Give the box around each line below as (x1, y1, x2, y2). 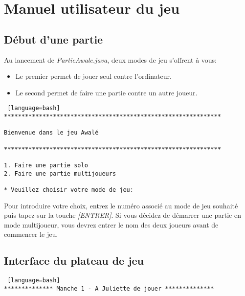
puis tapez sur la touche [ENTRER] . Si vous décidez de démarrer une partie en (4, 210, 241, 220)
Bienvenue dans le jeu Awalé (4, 129, 99, 137)
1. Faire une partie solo (4, 161, 88, 169)
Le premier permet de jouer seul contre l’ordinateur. (15, 71, 172, 81)
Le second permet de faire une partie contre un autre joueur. (15, 87, 198, 97)
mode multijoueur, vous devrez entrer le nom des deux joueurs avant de (4, 219, 219, 229)
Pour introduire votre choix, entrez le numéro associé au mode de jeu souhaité (4, 200, 238, 210)
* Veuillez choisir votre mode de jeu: (4, 186, 134, 193)
